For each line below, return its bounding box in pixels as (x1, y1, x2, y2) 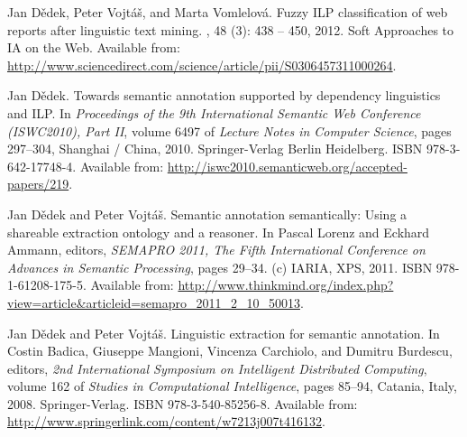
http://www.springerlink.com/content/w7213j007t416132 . (7, 412, 325, 431)
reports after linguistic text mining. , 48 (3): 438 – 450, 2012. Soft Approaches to (7, 20, 454, 39)
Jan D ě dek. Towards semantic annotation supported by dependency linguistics (7, 86, 441, 105)
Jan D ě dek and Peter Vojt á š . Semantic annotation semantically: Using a (7, 204, 407, 223)
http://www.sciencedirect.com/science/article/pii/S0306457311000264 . (7, 55, 397, 74)
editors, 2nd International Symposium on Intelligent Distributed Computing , (7, 358, 427, 377)
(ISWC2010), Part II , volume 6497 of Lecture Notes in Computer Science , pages (7, 121, 452, 140)
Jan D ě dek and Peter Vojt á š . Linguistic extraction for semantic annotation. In (7, 323, 440, 342)
